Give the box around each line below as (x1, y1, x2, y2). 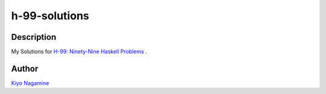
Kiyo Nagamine (11, 79, 50, 87)
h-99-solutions (11, 9, 89, 22)
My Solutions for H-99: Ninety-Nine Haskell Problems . (11, 48, 147, 55)
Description (11, 32, 57, 42)
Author (11, 63, 39, 74)
